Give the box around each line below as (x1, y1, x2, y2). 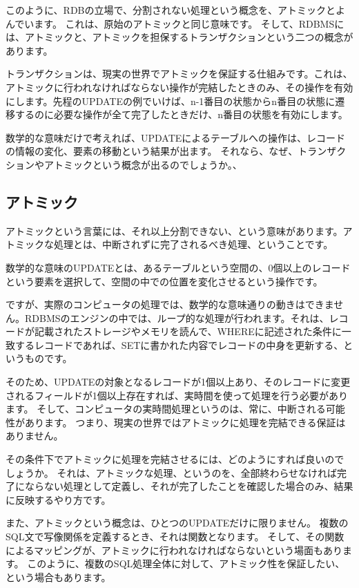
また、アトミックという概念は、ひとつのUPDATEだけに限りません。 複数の (6, 515, 349, 530)
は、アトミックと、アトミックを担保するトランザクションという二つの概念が (6, 30, 353, 44)
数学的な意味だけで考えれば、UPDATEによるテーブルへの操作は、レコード (6, 130, 346, 144)
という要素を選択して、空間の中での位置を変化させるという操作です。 (6, 274, 323, 288)
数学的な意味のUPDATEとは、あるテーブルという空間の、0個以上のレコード (6, 260, 351, 274)
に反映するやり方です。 (6, 492, 111, 506)
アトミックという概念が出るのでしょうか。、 (43, 157, 242, 171)
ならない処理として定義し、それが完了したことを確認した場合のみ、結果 (24, 479, 353, 493)
